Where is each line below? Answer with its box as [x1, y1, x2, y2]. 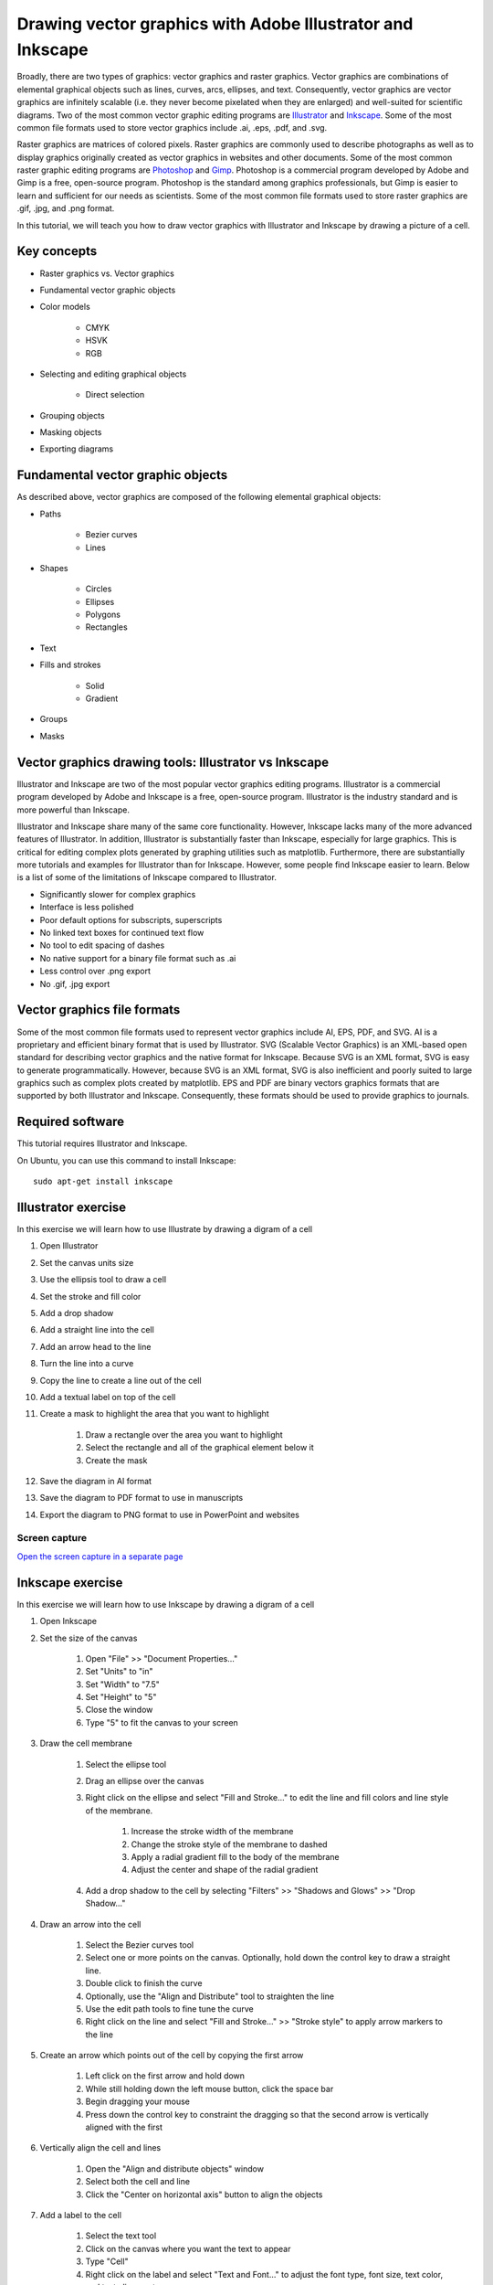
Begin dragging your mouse [85, 2096, 191, 2107]
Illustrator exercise [16, 1199, 127, 1215]
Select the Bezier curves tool [85, 1939, 194, 1950]
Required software [16, 1114, 125, 1130]
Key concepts [16, 243, 98, 260]
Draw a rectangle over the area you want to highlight [85, 1429, 283, 1440]
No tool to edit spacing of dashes [39, 940, 165, 951]
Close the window [85, 1705, 153, 1716]
